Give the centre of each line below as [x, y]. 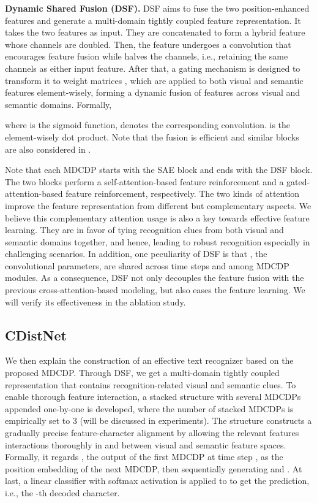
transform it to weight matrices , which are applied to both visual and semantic [154, 80]
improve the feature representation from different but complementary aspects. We [158, 205]
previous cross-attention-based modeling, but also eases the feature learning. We [155, 290]
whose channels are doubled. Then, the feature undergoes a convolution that [148, 44]
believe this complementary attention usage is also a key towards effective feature [157, 217]
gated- [298, 181]
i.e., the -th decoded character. [62, 492]
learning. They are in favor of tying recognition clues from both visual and [144, 230]
